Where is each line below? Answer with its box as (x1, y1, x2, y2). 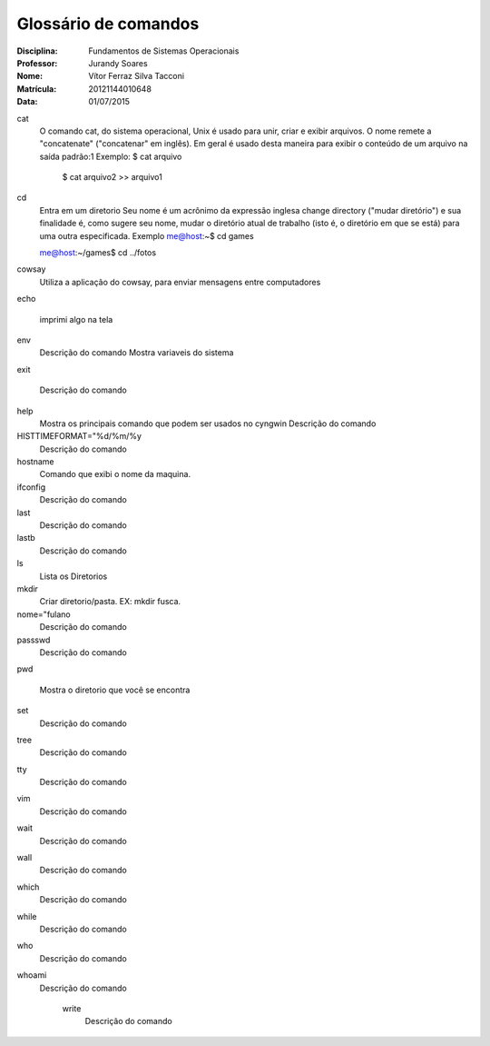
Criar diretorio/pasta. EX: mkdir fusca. (39, 596, 181, 607)
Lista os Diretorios (39, 571, 108, 582)
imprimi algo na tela (39, 314, 113, 324)
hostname (16, 456, 54, 467)
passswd (16, 634, 51, 645)
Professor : (16, 57, 58, 68)
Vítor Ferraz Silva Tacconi (88, 71, 185, 82)
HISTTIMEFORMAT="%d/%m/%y (16, 431, 142, 442)
